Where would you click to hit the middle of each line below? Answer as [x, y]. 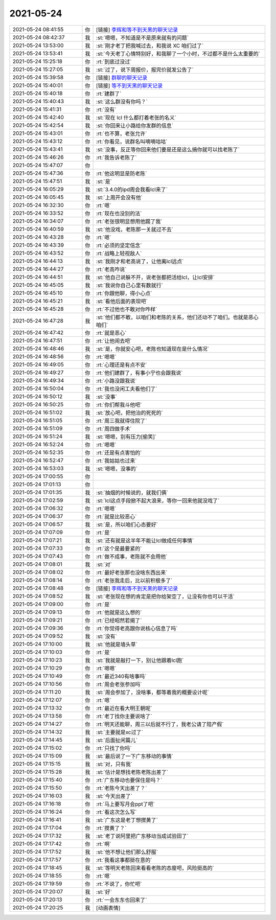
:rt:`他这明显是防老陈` [121, 173]
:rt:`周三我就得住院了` [121, 421]
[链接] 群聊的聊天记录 [122, 78]
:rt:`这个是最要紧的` [119, 548]
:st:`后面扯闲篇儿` [117, 740]
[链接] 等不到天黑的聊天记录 [129, 85]
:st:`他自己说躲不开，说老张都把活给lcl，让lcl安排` [155, 277]
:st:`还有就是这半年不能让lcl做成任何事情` [145, 540]
